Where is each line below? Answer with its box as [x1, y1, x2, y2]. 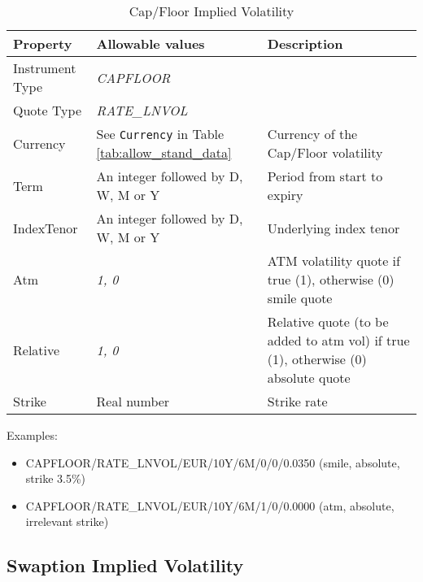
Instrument [13, 59, 76, 77]
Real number [96, 392, 170, 410]
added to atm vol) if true [267, 331, 410, 350]
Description [267, 34, 343, 53]
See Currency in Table [96, 124, 225, 143]
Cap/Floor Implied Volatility [129, 2, 294, 20]
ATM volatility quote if [267, 251, 400, 270]
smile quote [267, 289, 333, 307]
